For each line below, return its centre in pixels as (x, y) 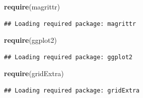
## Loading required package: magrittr (70, 24)
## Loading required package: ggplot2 (68, 57)
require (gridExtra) (34, 73)
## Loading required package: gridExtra (72, 90)
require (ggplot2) (30, 40)
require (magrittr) (32, 6)
